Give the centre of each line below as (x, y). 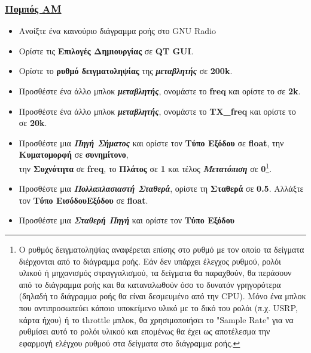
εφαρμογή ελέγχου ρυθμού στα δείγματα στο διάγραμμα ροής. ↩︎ (129, 343)
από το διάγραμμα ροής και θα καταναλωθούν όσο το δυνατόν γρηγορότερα (150, 284)
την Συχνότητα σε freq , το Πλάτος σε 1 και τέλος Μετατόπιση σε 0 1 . (145, 167)
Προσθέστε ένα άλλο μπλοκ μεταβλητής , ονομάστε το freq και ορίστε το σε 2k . (160, 91)
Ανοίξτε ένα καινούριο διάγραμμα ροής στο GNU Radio (117, 31)
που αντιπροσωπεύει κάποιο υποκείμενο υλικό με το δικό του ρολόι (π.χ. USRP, (158, 307)
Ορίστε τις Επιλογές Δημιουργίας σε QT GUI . (106, 50)
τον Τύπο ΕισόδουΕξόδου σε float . (83, 200)
